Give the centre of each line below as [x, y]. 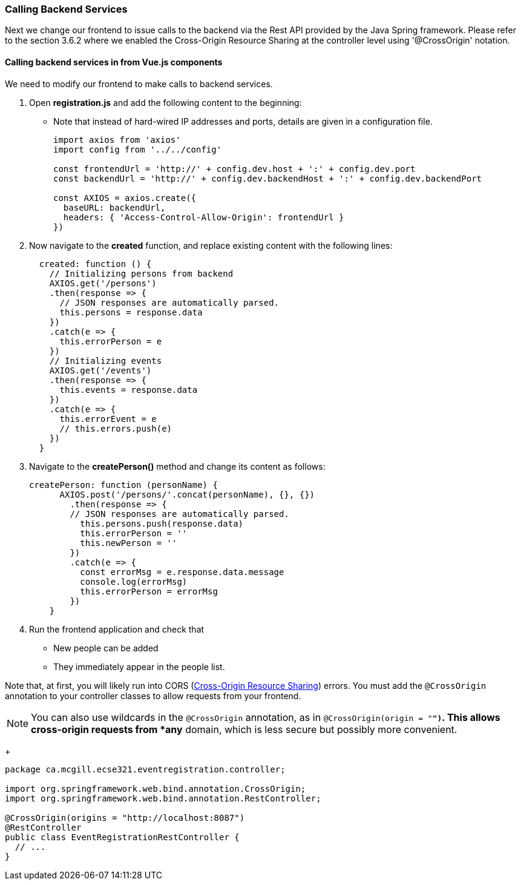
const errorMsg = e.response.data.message [182, 572]
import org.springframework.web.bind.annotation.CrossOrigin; [156, 788]
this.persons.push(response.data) [162, 523]
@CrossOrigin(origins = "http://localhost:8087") [125, 818]
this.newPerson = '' [129, 543]
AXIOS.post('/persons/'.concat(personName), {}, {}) [187, 494]
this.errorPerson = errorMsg [149, 591]
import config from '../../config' [138, 149]
